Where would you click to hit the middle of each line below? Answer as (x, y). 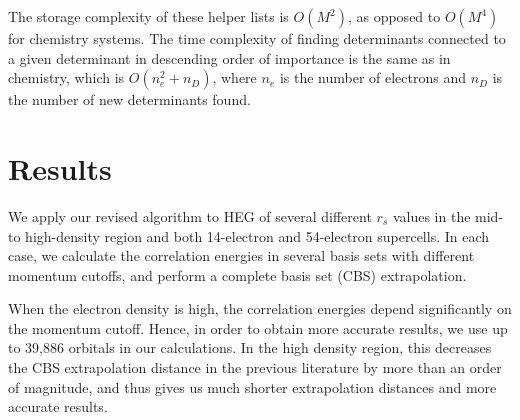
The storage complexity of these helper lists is (148, 16)
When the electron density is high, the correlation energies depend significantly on (260, 308)
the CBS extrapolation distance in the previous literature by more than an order (255, 367)
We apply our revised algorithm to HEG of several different (190, 215)
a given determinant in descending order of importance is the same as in (229, 57)
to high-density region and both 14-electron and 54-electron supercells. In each (249, 235)
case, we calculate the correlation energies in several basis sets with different (241, 255)
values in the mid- (448, 215)
